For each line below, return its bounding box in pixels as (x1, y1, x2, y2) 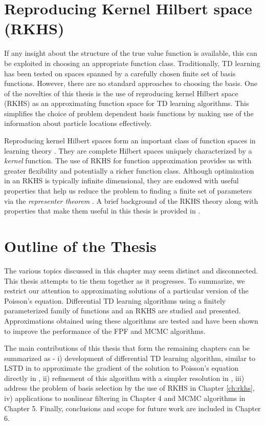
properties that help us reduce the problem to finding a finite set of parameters (4, 185, 252, 196)
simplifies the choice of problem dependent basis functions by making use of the (4, 108, 254, 118)
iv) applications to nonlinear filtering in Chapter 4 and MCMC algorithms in (4, 393, 246, 403)
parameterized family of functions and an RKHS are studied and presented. (4, 305, 241, 316)
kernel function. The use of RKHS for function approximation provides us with (4, 155, 252, 166)
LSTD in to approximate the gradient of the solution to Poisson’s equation (4, 363, 238, 373)
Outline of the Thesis (4, 236, 157, 256)
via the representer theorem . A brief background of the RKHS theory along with (4, 195, 258, 206)
